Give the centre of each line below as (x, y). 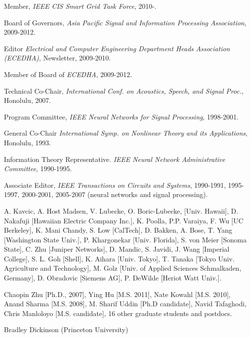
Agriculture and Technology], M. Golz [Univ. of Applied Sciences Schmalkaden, (123, 268)
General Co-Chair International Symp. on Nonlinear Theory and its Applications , (126, 133)
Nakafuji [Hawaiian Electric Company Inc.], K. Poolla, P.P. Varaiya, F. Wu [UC (124, 220)
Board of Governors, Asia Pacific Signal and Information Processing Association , (125, 22)
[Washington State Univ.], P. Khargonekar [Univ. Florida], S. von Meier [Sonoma (125, 239)
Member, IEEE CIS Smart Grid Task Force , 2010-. (80, 6)
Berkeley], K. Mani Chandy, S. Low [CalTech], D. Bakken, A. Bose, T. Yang (118, 230)
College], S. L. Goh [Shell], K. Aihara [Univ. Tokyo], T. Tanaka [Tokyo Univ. (119, 258)
